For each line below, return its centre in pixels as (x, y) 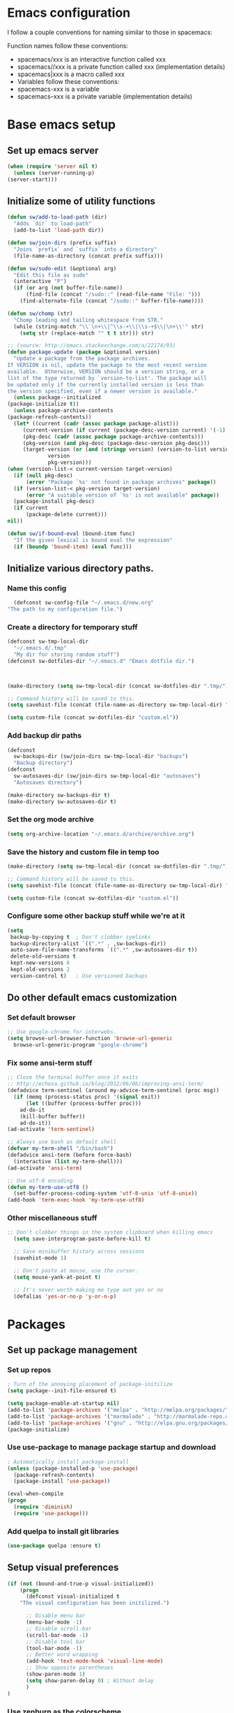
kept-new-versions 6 (40, 963)
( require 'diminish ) (43, 1507)
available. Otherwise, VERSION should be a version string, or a (106, 372)
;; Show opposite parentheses (69, 1668)
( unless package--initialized (57, 398)
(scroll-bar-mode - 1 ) (57, 1635)
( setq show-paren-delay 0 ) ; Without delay (90, 1681)
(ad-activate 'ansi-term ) (45, 1168)
